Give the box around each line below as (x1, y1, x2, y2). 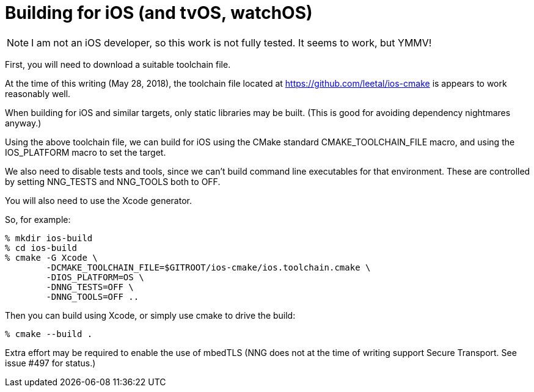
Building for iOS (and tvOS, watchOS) (5, 2, 313, 23)
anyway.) (5, 117, 42, 128)
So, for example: (5, 214, 71, 225)
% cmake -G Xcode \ (5, 252, 98, 263)
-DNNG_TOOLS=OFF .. (46, 291, 139, 302)
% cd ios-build (5, 242, 78, 253)
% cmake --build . (5, 328, 93, 339)
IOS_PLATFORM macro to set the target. (5, 147, 166, 158)
